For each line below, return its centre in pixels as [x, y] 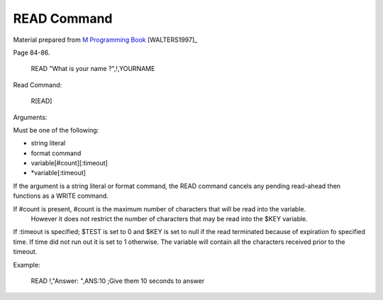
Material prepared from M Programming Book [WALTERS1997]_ [105, 40]
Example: [27, 265]
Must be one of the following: [56, 130]
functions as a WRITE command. [61, 196]
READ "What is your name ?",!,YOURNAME [93, 69]
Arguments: [30, 117]
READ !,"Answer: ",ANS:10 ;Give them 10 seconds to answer [118, 281]
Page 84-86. [32, 52]
